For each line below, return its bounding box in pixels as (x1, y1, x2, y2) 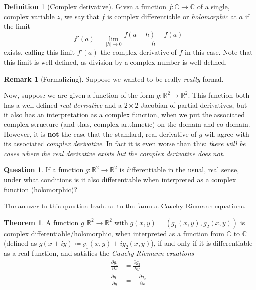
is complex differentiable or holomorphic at (107, 11, 237, 21)
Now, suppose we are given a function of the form (4, 90, 154, 100)
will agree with (204, 128, 249, 139)
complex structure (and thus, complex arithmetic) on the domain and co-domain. (4, 119, 250, 129)
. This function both (188, 90, 250, 100)
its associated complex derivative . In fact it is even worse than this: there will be (4, 138, 246, 149)
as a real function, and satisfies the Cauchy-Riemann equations (4, 248, 194, 258)
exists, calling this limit (4, 47, 75, 57)
